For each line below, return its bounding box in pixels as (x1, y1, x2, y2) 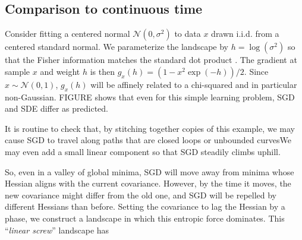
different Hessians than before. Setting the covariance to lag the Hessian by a (5, 200, 285, 213)
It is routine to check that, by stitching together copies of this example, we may (5, 122, 295, 134)
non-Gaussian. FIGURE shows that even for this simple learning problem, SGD (5, 90, 295, 103)
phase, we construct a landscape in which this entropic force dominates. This (5, 211, 285, 224)
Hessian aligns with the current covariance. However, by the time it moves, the (5, 177, 291, 190)
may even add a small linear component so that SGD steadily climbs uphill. (5, 145, 281, 157)
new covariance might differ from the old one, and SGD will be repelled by (5, 188, 277, 201)
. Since (244, 65, 269, 77)
